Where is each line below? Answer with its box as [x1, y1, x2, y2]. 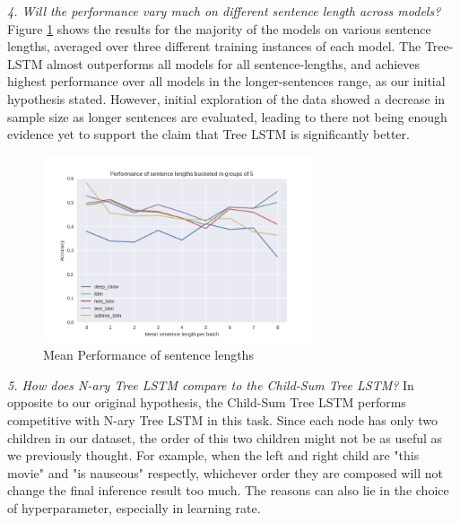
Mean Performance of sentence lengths [43, 345, 254, 364]
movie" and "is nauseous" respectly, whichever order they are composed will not [7, 463, 444, 482]
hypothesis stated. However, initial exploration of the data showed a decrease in [7, 89, 446, 108]
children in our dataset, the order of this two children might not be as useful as [7, 428, 443, 447]
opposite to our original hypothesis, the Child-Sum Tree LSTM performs [7, 393, 406, 412]
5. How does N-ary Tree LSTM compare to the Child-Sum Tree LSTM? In [7, 375, 414, 394]
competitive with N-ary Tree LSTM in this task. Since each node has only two [7, 410, 438, 429]
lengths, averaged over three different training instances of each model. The [7, 37, 421, 56]
